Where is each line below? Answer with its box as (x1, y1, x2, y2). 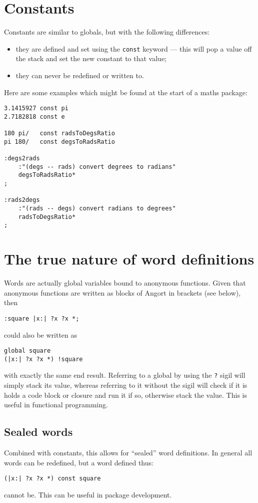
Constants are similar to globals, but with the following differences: (4, 27, 210, 37)
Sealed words (4, 424, 73, 439)
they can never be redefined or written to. (15, 70, 144, 80)
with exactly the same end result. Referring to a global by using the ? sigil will (4, 370, 245, 380)
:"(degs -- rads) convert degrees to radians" (18, 163, 176, 170)
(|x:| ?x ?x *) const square (4, 475, 101, 482)
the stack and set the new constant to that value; (15, 53, 166, 64)
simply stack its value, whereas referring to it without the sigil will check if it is (4, 380, 247, 390)
